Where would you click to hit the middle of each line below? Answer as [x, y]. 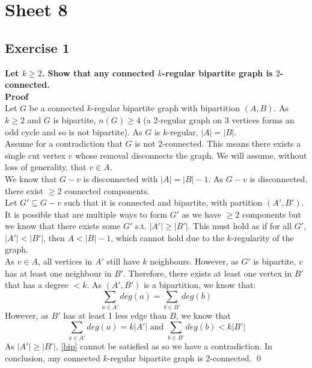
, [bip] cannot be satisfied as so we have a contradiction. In [164, 346]
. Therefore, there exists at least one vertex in [208, 273]
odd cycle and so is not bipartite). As [74, 131]
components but [272, 214]
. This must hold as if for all [240, 226]
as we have [201, 214]
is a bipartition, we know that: [200, 285]
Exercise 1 [37, 47]
